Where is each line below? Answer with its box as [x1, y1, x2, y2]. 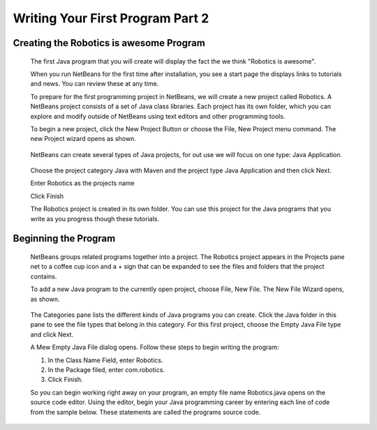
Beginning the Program [13, 232, 116, 244]
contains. [30, 272, 57, 281]
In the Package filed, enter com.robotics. [47, 365, 165, 373]
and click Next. [30, 330, 73, 339]
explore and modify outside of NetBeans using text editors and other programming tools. [30, 112, 286, 120]
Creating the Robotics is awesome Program [13, 37, 205, 49]
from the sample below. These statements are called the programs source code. [30, 408, 261, 416]
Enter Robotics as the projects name [30, 179, 135, 188]
